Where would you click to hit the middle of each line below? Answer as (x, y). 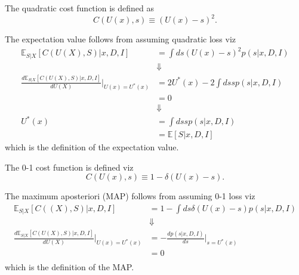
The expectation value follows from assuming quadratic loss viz (121, 39)
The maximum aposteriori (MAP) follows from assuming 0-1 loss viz (130, 196)
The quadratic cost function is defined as (79, 8)
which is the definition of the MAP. (70, 267)
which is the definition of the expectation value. (92, 147)
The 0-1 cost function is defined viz (69, 167)
